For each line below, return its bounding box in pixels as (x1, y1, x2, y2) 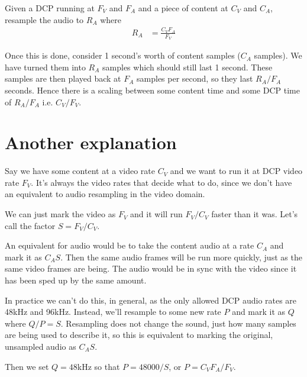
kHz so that (77, 360, 120, 372)
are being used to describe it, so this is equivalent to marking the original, (5, 328, 273, 341)
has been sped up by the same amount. (5, 274, 147, 286)
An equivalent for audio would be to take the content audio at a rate (5, 239, 254, 252)
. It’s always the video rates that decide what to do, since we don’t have (31, 176, 292, 188)
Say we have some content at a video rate (5, 165, 156, 177)
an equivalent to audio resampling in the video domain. (5, 188, 205, 200)
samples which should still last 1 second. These (102, 60, 273, 73)
